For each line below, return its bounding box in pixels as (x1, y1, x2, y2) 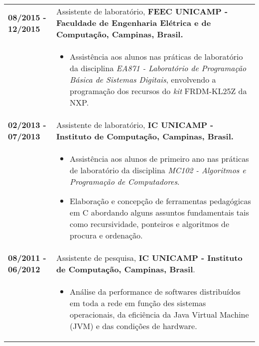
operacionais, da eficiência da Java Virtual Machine (70, 309, 249, 320)
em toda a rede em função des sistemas (70, 297, 206, 309)
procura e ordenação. (70, 230, 143, 241)
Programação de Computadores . (70, 176, 180, 187)
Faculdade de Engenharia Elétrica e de (56, 17, 211, 28)
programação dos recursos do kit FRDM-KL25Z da (70, 85, 247, 97)
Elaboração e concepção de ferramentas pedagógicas (70, 195, 251, 207)
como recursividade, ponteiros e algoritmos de (70, 218, 230, 230)
